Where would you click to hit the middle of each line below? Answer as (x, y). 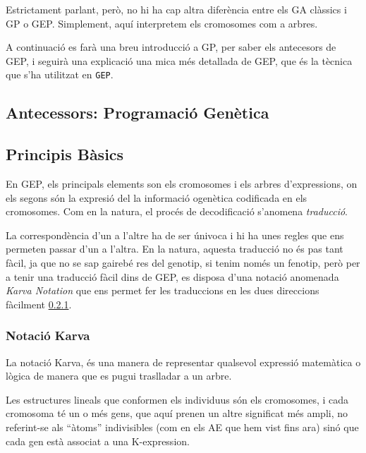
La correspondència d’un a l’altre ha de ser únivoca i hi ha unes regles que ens (175, 235)
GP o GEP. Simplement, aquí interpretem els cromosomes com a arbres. (162, 23)
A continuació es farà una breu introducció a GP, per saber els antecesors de (171, 47)
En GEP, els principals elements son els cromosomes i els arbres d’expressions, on (182, 184)
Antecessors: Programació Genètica (138, 113)
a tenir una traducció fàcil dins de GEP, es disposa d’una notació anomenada (172, 276)
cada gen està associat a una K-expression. (98, 441)
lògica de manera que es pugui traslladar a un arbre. (119, 376)
